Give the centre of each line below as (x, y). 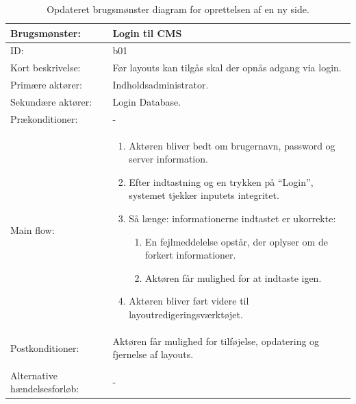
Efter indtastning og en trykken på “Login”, (221, 181)
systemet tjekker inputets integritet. (204, 195)
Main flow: (33, 229)
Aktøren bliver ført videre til (189, 301)
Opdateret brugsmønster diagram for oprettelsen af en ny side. (178, 9)
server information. (168, 159)
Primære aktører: (46, 85)
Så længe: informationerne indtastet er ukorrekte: (232, 218)
